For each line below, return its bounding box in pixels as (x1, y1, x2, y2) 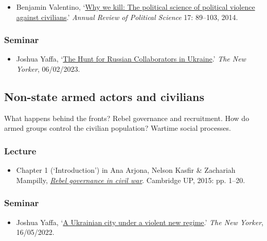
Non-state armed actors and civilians (4, 88, 204, 104)
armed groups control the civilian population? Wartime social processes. (4, 123, 231, 133)
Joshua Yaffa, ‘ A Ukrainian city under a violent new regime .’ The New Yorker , (16, 216, 263, 227)
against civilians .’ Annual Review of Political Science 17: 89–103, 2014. (16, 11, 238, 22)
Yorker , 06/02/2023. (16, 64, 80, 74)
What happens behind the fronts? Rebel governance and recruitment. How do (4, 112, 250, 123)
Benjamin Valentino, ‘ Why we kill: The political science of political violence (16, 2, 255, 12)
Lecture (4, 144, 37, 157)
